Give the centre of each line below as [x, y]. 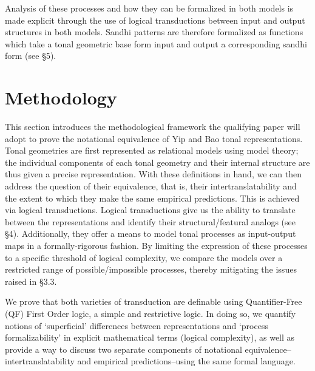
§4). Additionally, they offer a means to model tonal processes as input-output [151, 233]
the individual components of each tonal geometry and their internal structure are [157, 162]
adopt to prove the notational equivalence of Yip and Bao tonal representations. [154, 138]
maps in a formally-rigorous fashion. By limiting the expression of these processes [156, 246]
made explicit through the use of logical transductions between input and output [155, 20]
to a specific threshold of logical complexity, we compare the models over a [144, 257]
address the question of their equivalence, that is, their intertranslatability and [151, 186]
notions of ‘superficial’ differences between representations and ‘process [137, 325]
